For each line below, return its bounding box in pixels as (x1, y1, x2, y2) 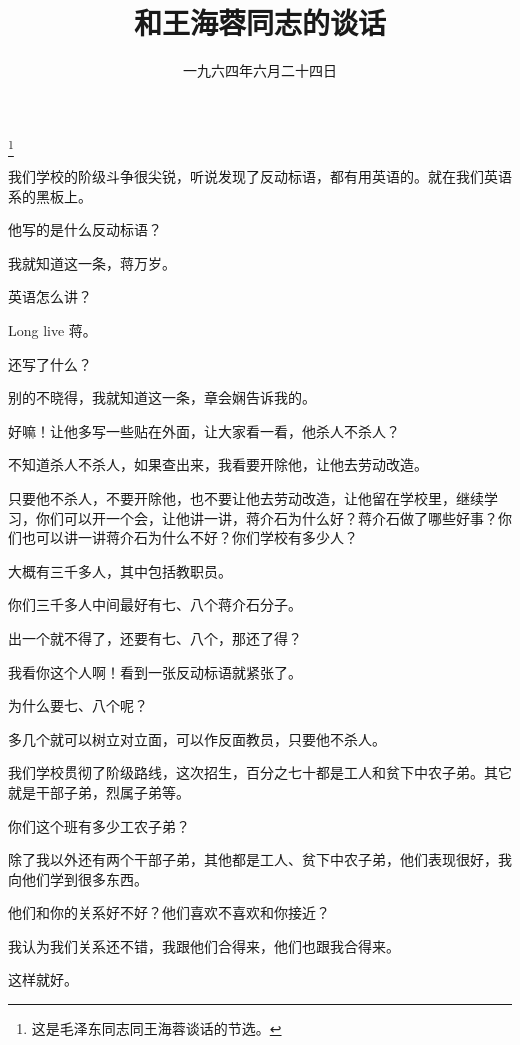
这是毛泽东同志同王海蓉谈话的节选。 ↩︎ (31, 1018, 282, 1039)
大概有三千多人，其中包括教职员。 (8, 560, 232, 581)
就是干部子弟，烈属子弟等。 (8, 781, 190, 802)
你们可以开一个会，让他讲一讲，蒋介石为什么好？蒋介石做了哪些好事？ (35, 507, 498, 528)
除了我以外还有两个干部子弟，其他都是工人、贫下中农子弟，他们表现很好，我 (8, 849, 512, 870)
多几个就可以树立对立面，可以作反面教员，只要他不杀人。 (8, 728, 386, 749)
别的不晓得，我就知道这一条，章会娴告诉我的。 (8, 387, 316, 408)
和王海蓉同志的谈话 (133, 2, 386, 43)
